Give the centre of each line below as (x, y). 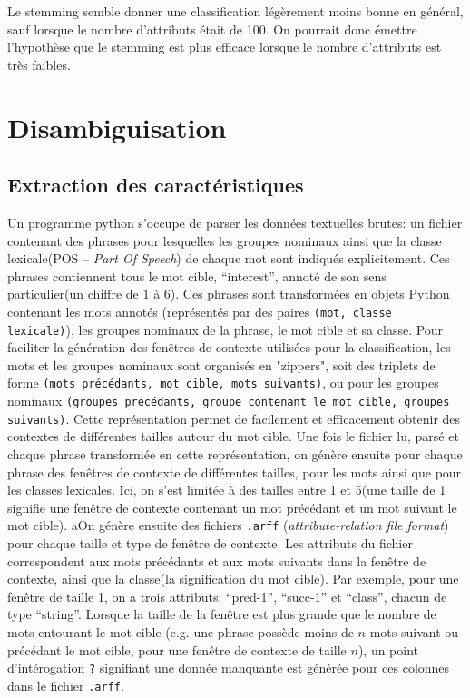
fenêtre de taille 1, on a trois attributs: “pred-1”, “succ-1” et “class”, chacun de (227, 596)
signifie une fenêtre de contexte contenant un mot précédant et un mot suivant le (232, 507)
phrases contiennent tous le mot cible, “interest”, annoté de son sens (197, 275)
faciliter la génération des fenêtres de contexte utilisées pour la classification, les (229, 347)
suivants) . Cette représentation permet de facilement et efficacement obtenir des (234, 418)
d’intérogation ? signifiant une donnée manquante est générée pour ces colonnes (229, 668)
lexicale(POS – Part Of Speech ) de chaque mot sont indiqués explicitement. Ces (229, 258)
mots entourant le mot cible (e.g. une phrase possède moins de (181, 631)
